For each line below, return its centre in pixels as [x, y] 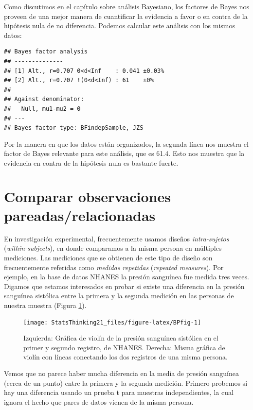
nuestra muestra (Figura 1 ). [45, 305]
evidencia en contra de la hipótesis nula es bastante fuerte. [91, 162]
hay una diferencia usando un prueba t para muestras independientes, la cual [119, 392]
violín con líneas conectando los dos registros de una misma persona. [126, 357]
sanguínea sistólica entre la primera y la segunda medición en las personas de [119, 296]
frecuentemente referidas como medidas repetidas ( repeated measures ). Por [114, 267]
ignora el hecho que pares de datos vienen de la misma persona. [99, 401]
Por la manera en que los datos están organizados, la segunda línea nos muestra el [126, 144]
